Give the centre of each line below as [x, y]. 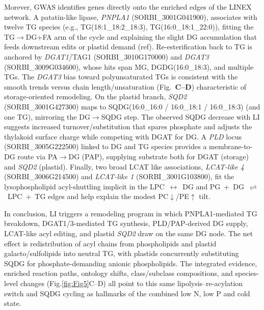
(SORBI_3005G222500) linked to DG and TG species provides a [105, 146]
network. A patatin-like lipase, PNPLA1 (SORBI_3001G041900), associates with [131, 17]
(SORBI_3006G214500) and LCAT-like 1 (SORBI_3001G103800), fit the [119, 176]
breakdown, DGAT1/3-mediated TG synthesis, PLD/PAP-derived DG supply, [126, 223]
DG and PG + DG [213, 186]
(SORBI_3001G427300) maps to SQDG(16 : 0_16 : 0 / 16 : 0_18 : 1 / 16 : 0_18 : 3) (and [132, 106]
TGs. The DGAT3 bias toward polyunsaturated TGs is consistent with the [121, 77]
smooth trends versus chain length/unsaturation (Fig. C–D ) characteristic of [125, 86]
